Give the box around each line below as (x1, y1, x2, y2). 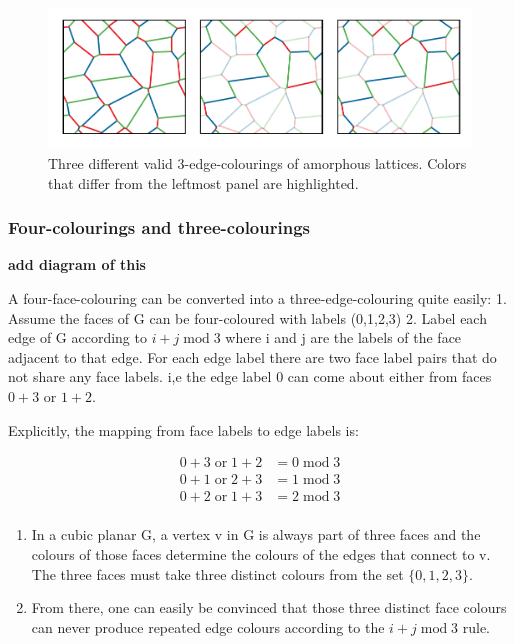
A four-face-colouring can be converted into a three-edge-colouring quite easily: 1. (8, 288, 507, 309)
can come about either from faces (287, 366, 492, 387)
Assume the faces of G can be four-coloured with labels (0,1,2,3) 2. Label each (8, 307, 487, 328)
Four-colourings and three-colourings (8, 215, 310, 240)
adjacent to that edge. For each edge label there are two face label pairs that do (8, 346, 497, 367)
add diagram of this (8, 254, 146, 275)
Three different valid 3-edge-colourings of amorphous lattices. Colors (48, 153, 467, 174)
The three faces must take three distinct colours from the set (31, 563, 404, 584)
